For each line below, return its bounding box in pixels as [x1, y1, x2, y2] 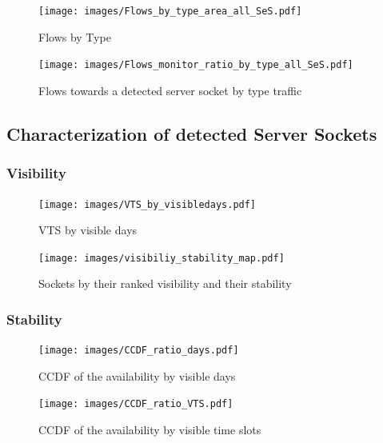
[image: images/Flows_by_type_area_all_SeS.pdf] [38, 6, 302, 17]
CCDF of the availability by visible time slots [38, 421, 261, 438]
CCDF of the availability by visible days [38, 367, 236, 384]
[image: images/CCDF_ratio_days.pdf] [38, 345, 239, 357]
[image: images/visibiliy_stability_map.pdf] [38, 252, 285, 264]
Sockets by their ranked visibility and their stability [38, 275, 292, 292]
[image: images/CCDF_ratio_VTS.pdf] [38, 398, 233, 410]
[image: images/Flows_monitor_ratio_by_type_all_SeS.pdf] [38, 59, 353, 71]
